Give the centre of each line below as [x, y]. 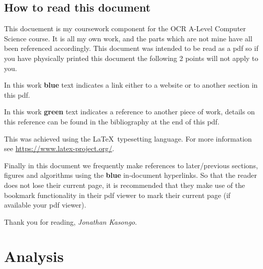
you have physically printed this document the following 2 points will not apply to [131, 58]
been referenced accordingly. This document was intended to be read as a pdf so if [131, 48]
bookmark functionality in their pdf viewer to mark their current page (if [117, 195]
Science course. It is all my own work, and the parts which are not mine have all [128, 38]
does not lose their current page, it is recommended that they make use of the [125, 185]
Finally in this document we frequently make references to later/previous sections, [131, 165]
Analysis [34, 256]
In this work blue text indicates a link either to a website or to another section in [131, 85]
